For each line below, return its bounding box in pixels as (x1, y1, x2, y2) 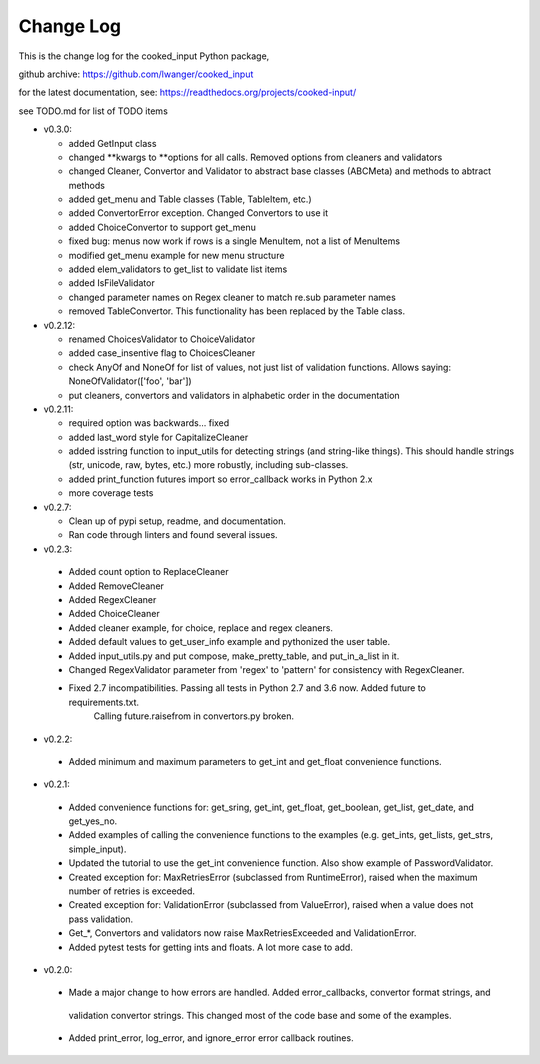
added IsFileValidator (68, 277, 155, 289)
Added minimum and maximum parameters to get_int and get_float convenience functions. (68, 755, 442, 767)
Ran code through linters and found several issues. (68, 529, 279, 541)
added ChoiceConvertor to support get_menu (68, 221, 257, 233)
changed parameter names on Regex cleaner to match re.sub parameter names (68, 291, 397, 303)
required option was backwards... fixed (68, 417, 230, 429)
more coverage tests (68, 487, 154, 499)
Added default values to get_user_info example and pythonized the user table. (68, 636, 390, 648)
